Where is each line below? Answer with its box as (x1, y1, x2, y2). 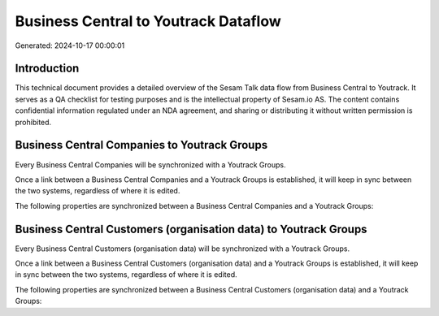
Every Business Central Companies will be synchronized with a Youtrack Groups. (15, 159, 286, 170)
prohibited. (15, 117, 52, 127)
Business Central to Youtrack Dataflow (15, 12, 282, 30)
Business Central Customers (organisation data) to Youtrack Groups (15, 222, 367, 236)
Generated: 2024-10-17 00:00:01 (15, 41, 125, 50)
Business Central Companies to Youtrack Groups (15, 138, 268, 152)
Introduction (15, 62, 80, 76)
